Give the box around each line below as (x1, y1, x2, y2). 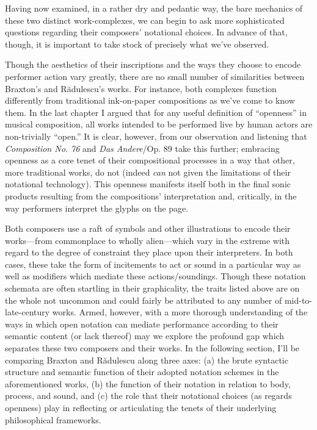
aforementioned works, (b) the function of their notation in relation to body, (5, 377, 291, 390)
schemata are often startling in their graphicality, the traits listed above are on (5, 282, 300, 295)
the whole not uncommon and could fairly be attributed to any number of (5, 293, 282, 306)
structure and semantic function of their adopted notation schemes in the (5, 365, 279, 378)
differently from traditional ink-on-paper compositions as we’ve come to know (5, 94, 295, 107)
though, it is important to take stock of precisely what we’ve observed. (5, 37, 269, 50)
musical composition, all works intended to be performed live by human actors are (5, 118, 313, 131)
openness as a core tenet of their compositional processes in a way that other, (5, 154, 295, 167)
